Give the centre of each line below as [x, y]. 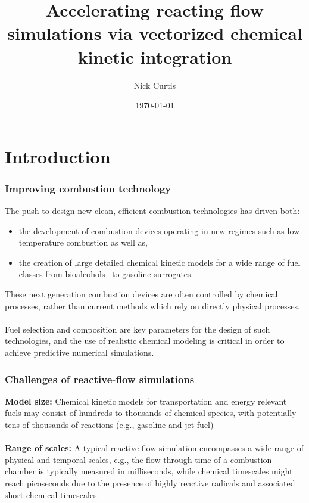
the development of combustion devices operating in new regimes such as [152, 230]
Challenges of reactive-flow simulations [100, 379]
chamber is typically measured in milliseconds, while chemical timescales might [149, 471]
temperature [41, 242]
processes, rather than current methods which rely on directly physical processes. [152, 305]
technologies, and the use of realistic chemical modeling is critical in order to [145, 341]
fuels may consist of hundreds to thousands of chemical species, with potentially [151, 413]
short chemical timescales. [52, 494]
